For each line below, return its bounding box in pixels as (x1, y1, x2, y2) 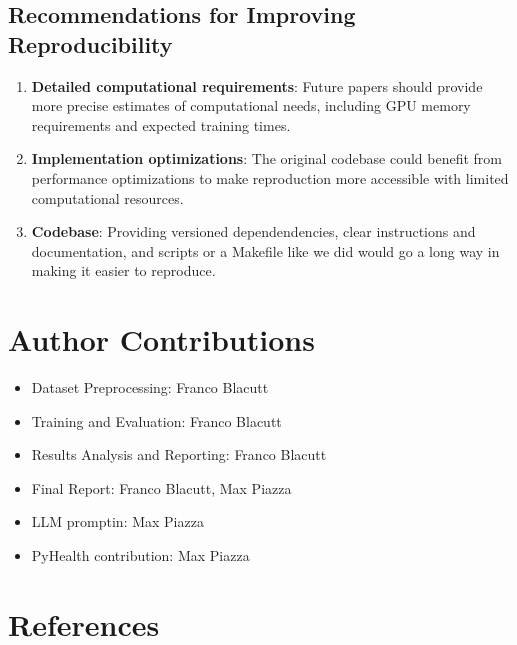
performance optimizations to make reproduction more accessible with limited (31, 167, 509, 188)
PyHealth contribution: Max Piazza (31, 545, 250, 566)
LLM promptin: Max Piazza (31, 511, 204, 532)
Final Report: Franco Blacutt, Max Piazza (31, 477, 292, 498)
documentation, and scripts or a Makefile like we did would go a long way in (31, 240, 500, 261)
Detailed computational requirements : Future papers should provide (31, 75, 483, 96)
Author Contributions (8, 319, 315, 360)
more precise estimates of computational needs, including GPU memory (31, 95, 471, 116)
